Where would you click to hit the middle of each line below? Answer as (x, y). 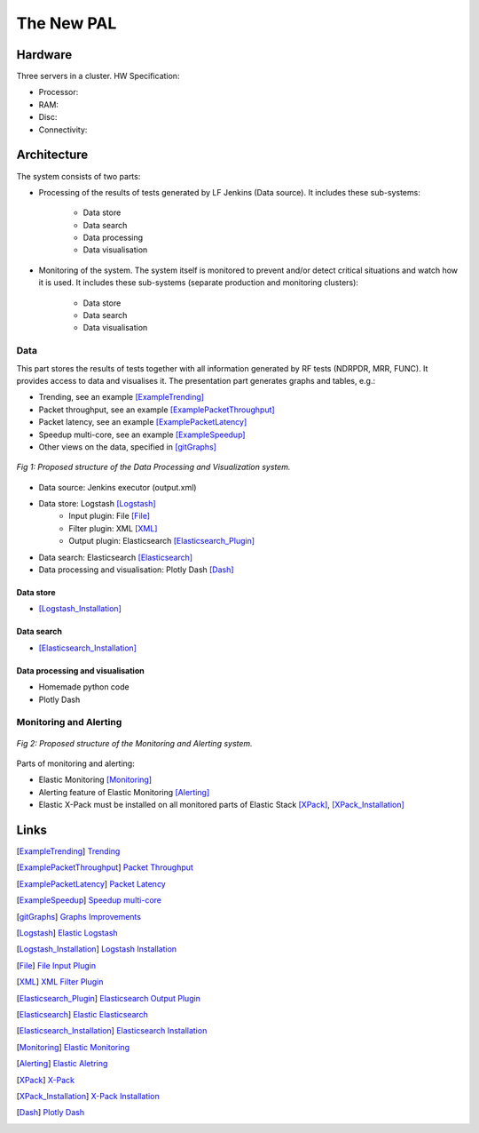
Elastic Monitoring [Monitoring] (95, 780)
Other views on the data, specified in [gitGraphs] (128, 447)
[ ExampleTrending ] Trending (68, 851)
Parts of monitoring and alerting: (75, 763)
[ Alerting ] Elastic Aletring (62, 1064)
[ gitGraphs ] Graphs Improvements (79, 916)
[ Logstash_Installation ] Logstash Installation (97, 949)
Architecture (52, 155)
